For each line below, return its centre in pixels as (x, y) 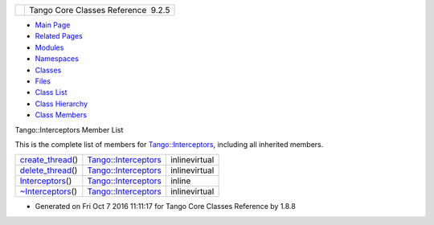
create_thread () (49, 160)
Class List (51, 92)
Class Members (61, 115)
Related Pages (59, 36)
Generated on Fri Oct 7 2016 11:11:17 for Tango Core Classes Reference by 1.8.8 (166, 207)
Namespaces (57, 59)
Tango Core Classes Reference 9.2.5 (100, 10)
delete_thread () (49, 170)
